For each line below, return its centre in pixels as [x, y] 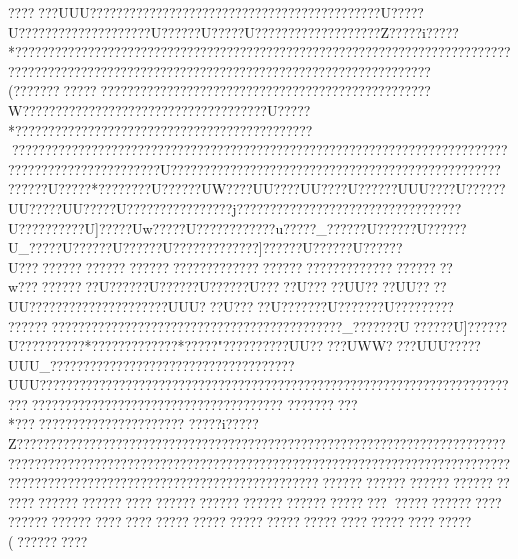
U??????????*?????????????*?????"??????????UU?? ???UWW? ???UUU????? [244, 345]
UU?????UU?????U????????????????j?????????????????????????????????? [235, 207]
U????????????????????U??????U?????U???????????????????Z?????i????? [233, 31]
